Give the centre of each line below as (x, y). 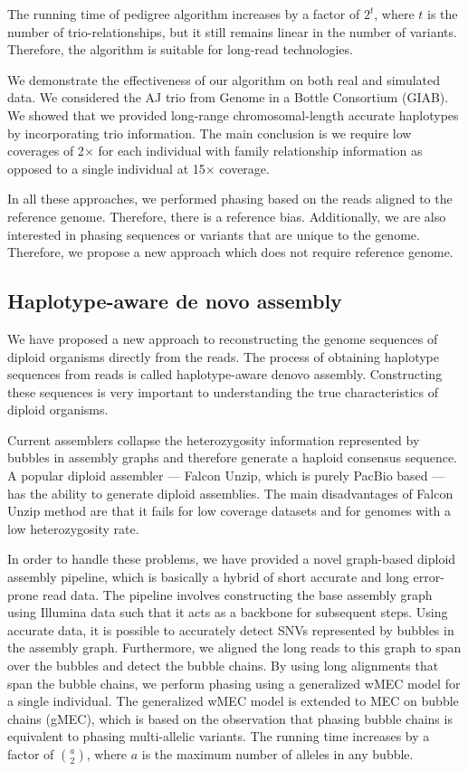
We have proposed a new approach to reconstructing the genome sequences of (223, 338)
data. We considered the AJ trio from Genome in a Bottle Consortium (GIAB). (228, 97)
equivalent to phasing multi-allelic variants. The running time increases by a (219, 736)
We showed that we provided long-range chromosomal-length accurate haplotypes (233, 114)
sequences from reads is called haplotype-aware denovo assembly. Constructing (225, 374)
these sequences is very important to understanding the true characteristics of (223, 391)
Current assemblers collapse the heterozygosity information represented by (214, 439)
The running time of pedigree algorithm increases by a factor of (184, 14)
